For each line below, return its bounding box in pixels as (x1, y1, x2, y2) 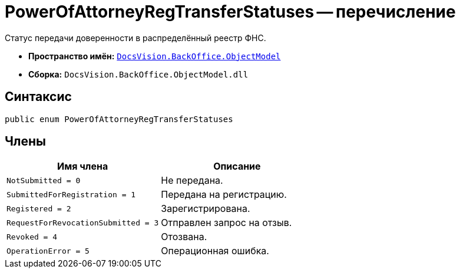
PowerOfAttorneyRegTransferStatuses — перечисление (5, 2, 456, 22)
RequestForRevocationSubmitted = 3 (6, 218, 159, 227)
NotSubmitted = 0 (6, 176, 81, 185)
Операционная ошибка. (161, 245, 269, 257)
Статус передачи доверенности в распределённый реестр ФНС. (5, 32, 266, 43)
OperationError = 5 (6, 246, 90, 255)
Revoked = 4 (6, 232, 58, 241)
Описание (213, 160, 261, 173)
